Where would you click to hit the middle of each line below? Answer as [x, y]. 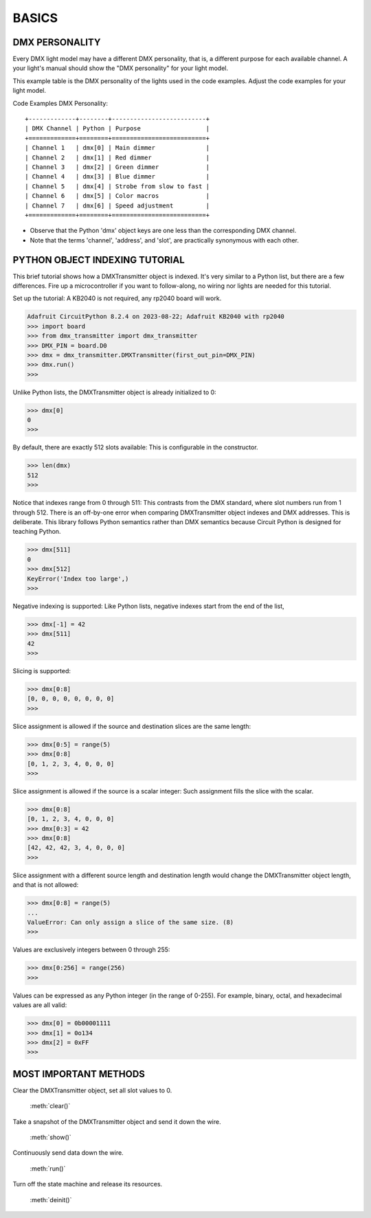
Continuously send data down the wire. [68, 1153]
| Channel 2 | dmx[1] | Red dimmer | [117, 157]
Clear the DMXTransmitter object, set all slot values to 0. [92, 1090]
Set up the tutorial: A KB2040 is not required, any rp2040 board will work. [117, 298]
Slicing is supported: [42, 671]
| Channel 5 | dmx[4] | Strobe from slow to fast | [117, 186]
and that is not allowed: [46, 885]
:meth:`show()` [50, 1137]
